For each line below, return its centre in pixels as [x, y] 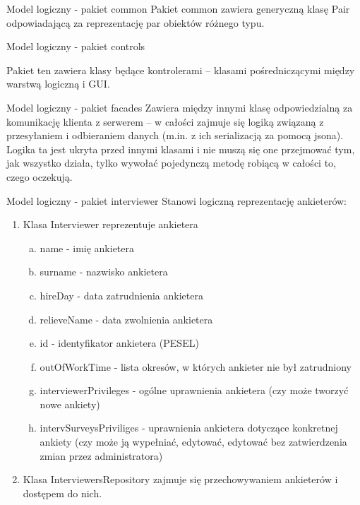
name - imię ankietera [87, 248]
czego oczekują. [40, 176]
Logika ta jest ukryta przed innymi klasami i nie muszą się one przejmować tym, [181, 149]
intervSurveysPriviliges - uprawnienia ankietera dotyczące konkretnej [189, 428]
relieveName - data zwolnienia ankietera [126, 319]
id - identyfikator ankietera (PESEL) [119, 343]
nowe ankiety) [70, 404]
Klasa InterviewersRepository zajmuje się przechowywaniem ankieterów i [180, 479]
